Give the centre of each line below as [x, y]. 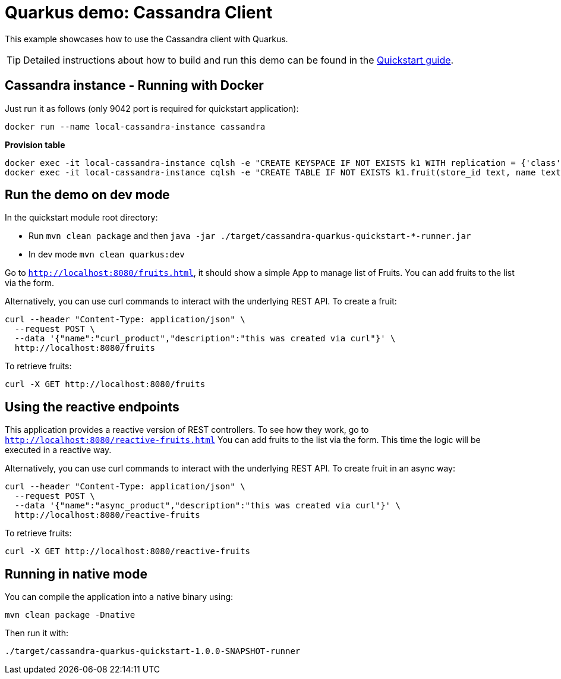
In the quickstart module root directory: [81, 218]
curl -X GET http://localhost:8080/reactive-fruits [128, 551]
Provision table [35, 144]
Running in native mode [76, 574]
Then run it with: [37, 633]
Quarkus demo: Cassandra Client [139, 12]
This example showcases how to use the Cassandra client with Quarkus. [146, 39]
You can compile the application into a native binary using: [119, 597]
